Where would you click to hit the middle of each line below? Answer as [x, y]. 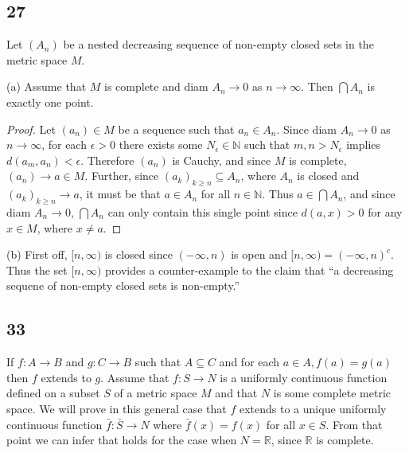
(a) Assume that [47, 86]
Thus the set [37, 269]
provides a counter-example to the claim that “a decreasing [249, 269]
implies [364, 144]
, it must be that [120, 194]
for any [385, 211]
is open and [259, 254]
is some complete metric [332, 393]
